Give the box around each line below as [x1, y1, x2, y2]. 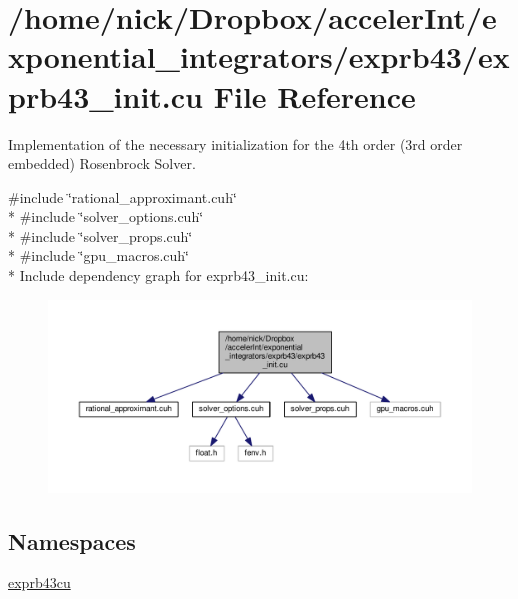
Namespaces [8, 525, 136, 556]
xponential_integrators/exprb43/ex [8, 36, 510, 77]
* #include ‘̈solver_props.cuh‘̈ [8, 225, 193, 246]
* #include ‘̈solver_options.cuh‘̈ [8, 206, 204, 227]
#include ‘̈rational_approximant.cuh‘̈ [8, 186, 237, 207]
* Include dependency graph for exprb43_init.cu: [8, 265, 309, 286]
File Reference [213, 75, 416, 116]
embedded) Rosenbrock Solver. [8, 153, 196, 174]
